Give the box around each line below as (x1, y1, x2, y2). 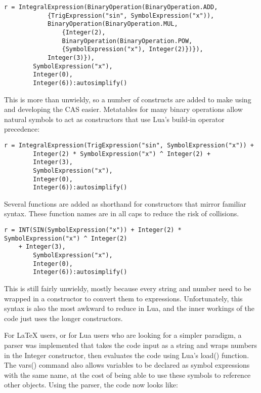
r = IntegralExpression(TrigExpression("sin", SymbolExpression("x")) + (4, 141, 254, 149)
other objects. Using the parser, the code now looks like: (4, 379, 178, 390)
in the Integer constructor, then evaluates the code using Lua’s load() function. (4, 349, 249, 360)
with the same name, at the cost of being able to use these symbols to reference (4, 369, 251, 380)
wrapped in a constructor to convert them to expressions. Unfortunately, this (4, 293, 243, 303)
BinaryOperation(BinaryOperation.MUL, (47, 20, 178, 28)
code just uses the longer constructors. (4, 312, 123, 323)
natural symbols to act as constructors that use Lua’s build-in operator (4, 113, 225, 124)
